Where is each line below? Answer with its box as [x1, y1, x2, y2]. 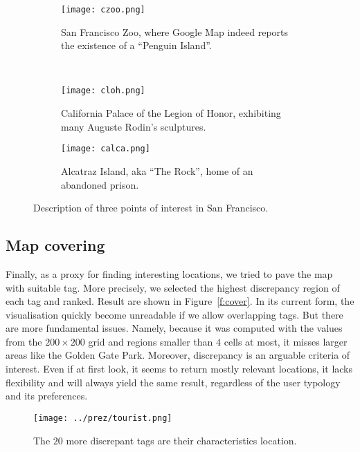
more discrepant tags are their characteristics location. [66, 433, 297, 447]
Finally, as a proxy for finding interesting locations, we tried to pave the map [6, 266, 333, 281]
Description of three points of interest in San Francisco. [33, 200, 269, 215]
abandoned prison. [61, 177, 139, 191]
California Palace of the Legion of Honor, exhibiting [61, 106, 281, 120]
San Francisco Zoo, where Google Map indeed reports [61, 24, 289, 39]
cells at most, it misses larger [224, 334, 348, 348]
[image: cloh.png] [61, 86, 145, 96]
